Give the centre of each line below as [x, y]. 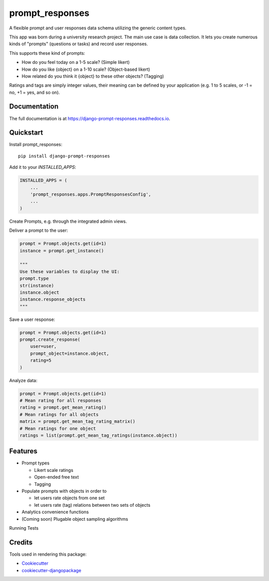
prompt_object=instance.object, [70, 353]
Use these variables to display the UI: [69, 271]
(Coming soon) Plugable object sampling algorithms [75, 519]
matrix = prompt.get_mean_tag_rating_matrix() [77, 422]
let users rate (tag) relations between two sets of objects [92, 505]
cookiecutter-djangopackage [52, 570]
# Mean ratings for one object [58, 428]
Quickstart [26, 133]
